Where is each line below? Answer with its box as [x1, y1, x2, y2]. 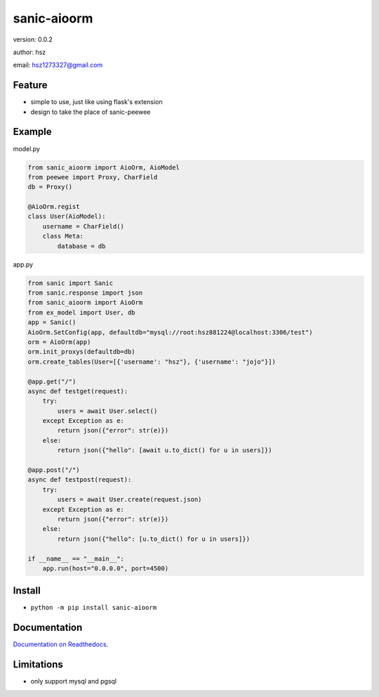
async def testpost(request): [27, 475, 132, 484]
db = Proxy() [27, 183, 73, 191]
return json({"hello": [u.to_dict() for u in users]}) [57, 535, 251, 543]
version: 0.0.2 [13, 35, 53, 44]
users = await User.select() [57, 407, 158, 415]
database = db [57, 242, 106, 250]
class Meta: [42, 232, 84, 241]
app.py [13, 260, 34, 269]
